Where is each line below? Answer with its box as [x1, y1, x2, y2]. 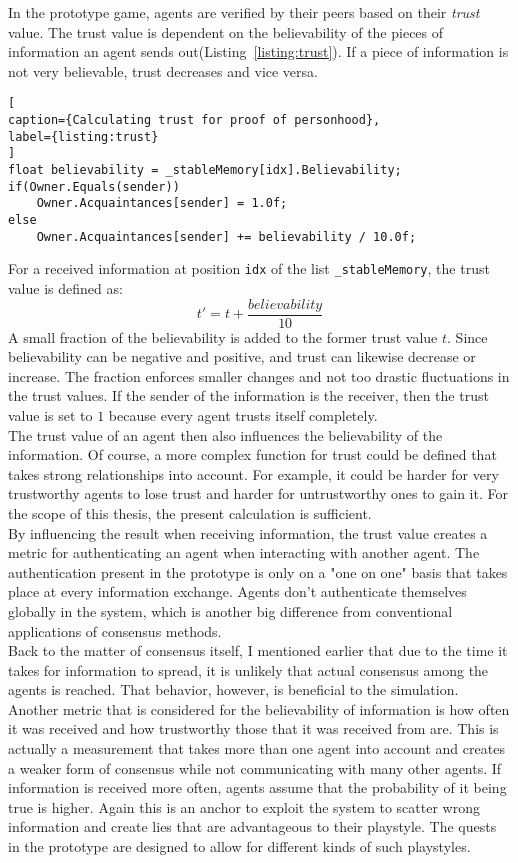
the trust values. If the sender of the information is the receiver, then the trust [8, 385, 489, 406]
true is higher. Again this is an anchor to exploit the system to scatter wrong [8, 796, 480, 817]
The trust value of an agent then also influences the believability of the [8, 424, 443, 445]
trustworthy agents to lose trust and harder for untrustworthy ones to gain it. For [8, 483, 508, 504]
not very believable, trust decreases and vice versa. [8, 60, 318, 81]
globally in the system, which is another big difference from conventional [8, 600, 453, 621]
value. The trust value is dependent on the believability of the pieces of [8, 21, 444, 42]
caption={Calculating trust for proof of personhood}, [8, 113, 381, 128]
